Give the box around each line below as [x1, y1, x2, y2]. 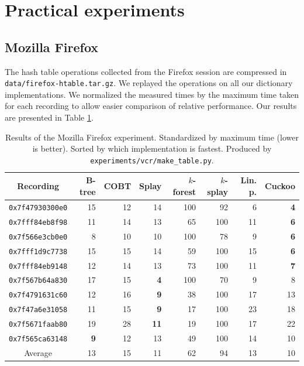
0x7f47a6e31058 [9, 306, 68, 314]
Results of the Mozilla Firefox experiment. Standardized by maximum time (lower [5, 131, 299, 143]
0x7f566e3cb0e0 [9, 232, 68, 241]
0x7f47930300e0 [9, 203, 68, 212]
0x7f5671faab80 [9, 320, 68, 329]
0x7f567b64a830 [9, 276, 68, 285]
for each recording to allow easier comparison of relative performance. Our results [5, 100, 297, 112]
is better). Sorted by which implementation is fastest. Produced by [32, 142, 272, 155]
